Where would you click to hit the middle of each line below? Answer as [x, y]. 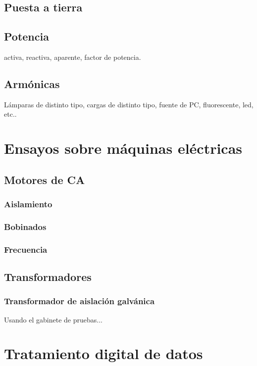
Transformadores [48, 277]
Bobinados [25, 226]
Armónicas [32, 83]
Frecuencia [26, 249]
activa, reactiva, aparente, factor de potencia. [73, 57]
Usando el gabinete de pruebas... [53, 319]
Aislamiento [28, 204]
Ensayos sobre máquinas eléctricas [123, 148]
